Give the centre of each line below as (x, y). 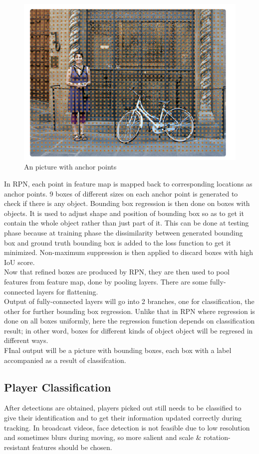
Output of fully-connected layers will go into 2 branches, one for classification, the (129, 301)
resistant (17, 447)
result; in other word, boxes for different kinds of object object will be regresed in (129, 330)
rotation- (217, 437)
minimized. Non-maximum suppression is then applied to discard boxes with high (129, 252)
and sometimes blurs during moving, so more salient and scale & (103, 437)
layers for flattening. (67, 291)
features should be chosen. (72, 447)
